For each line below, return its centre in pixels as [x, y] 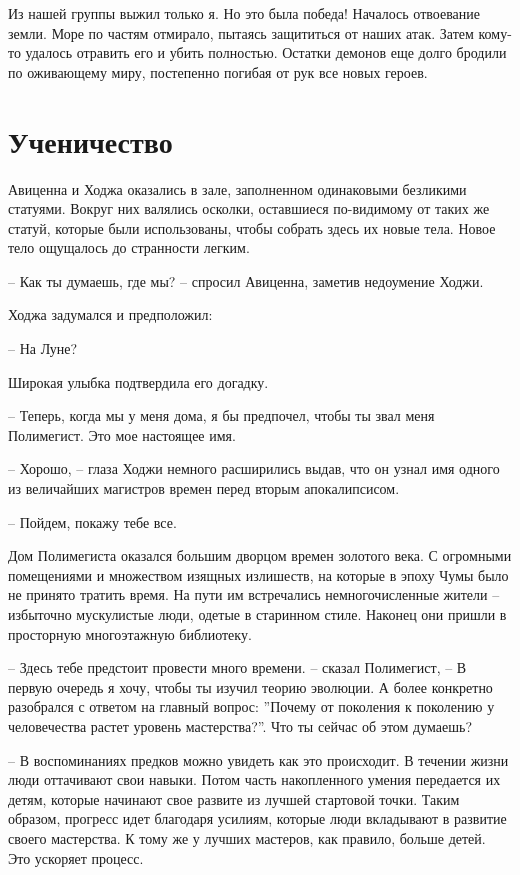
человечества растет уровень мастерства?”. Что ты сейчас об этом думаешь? [240, 725]
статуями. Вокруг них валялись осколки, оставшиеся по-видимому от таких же [249, 208]
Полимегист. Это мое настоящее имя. [122, 434]
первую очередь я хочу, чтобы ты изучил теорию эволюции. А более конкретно [250, 686]
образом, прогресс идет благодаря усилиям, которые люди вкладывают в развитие [257, 818]
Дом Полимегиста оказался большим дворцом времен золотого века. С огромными [260, 555]
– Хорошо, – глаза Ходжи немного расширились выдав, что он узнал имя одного [254, 468]
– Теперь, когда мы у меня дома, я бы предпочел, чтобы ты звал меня [221, 415]
